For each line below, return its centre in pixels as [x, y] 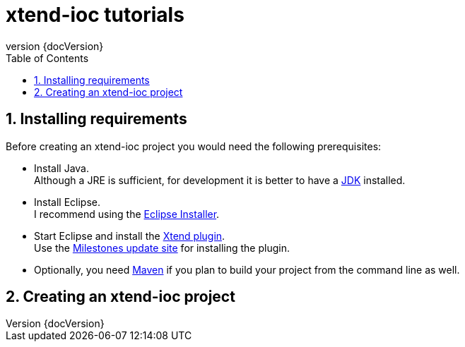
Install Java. [61, 168]
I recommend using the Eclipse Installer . [127, 214]
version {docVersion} [55, 46]
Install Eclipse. [67, 202]
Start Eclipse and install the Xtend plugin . [130, 236]
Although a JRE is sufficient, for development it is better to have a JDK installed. [220, 180]
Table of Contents [47, 58]
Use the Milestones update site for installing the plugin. [162, 248]
